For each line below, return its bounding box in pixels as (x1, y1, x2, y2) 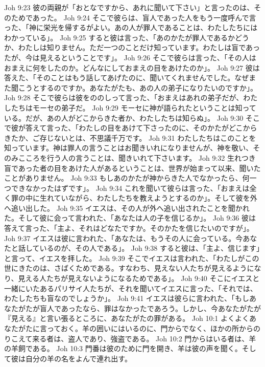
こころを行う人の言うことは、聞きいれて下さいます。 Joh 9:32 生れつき (18, 152, 256, 163)
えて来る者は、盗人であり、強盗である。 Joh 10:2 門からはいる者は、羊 (18, 333, 256, 343)
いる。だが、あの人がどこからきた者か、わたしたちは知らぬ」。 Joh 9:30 (4, 112, 244, 123)
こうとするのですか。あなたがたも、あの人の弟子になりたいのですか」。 (18, 82, 257, 93)
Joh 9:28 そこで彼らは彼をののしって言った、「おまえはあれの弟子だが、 (4, 92, 244, 103)
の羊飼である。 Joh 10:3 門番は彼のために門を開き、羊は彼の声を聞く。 (4, 343, 242, 354)
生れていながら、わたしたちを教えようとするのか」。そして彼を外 (39, 192, 257, 203)
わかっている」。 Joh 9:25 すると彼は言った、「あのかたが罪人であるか (4, 32, 235, 42)
